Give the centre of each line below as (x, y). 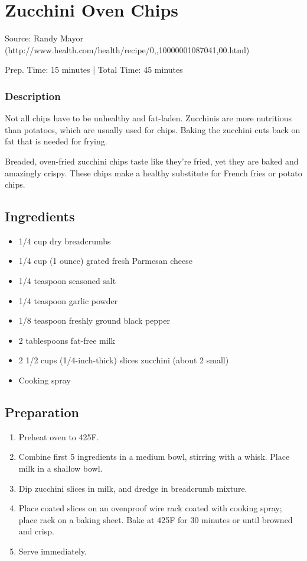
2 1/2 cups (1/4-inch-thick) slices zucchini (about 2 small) (124, 360)
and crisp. (36, 531)
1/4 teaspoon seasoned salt (67, 281)
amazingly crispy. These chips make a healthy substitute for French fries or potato (153, 173)
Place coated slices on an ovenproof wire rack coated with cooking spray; (150, 508)
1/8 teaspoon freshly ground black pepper (94, 320)
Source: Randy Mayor (44, 38)
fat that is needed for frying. (56, 141)
